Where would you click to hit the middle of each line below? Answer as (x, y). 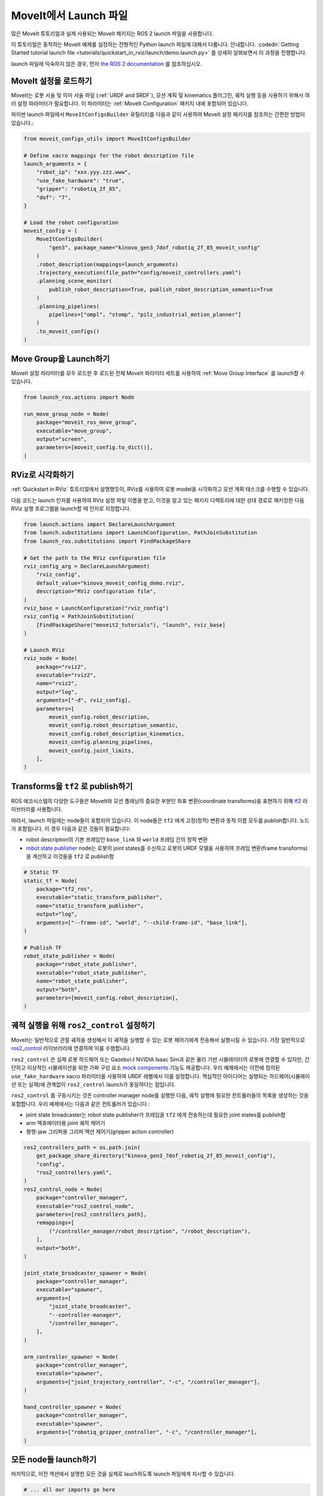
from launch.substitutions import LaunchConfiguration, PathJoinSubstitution (140, 533)
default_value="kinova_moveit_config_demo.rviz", (110, 583)
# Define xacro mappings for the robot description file (109, 155)
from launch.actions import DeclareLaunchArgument (100, 524)
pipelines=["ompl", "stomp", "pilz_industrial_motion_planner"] (145, 314)
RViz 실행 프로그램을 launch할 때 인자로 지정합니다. (71, 509)
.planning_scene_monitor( (74, 281)
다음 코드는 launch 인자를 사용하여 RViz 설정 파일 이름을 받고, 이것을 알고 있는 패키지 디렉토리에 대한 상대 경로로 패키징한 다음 (158, 500)
